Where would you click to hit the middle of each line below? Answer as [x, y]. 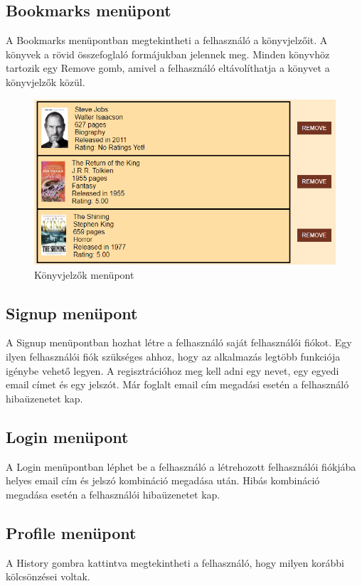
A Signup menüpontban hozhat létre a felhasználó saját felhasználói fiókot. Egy [179, 342]
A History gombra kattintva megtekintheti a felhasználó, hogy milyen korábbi [175, 562]
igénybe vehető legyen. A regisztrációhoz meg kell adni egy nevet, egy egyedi [172, 370]
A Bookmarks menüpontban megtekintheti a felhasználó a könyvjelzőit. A [167, 40]
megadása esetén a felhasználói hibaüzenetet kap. [113, 494]
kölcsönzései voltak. [48, 576]
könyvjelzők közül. [46, 81]
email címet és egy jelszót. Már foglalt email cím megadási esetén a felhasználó [177, 384]
